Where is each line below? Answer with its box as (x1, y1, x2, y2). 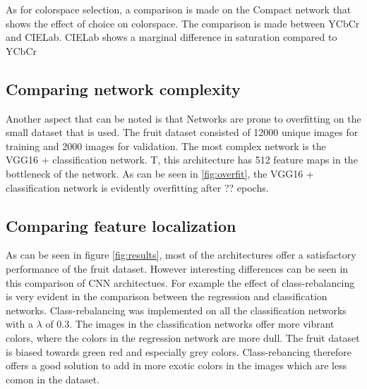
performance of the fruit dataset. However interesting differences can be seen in (6, 261, 349, 276)
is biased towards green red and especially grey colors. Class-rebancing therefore (6, 344, 352, 359)
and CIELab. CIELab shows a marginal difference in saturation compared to (6, 30, 337, 44)
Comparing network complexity (6, 78, 241, 99)
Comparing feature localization (6, 214, 236, 236)
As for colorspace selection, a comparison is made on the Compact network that (6, 2, 351, 16)
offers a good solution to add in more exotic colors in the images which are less (6, 358, 347, 373)
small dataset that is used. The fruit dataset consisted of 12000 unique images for (6, 125, 359, 140)
